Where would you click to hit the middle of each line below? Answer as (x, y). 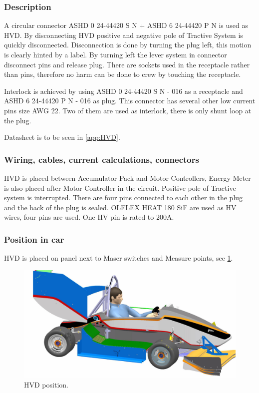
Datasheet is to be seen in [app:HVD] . (62, 137)
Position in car (34, 239)
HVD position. (46, 385)
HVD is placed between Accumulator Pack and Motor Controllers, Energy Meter (128, 178)
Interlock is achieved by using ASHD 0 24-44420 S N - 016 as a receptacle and (124, 91)
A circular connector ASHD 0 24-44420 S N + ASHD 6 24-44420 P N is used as (126, 25)
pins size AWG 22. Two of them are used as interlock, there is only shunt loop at (128, 110)
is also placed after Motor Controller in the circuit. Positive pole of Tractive (120, 188)
